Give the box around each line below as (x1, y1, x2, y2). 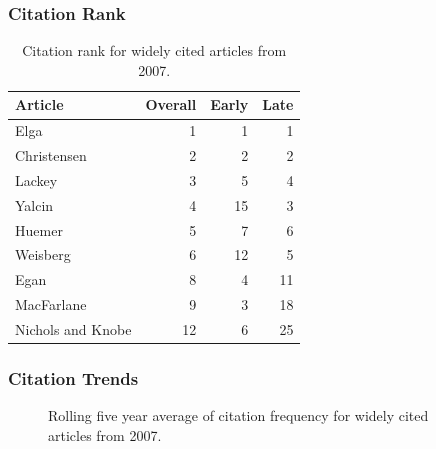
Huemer (15, 219, 63, 240)
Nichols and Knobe (15, 319, 132, 339)
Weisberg (15, 244, 71, 265)
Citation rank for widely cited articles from (22, 40, 287, 61)
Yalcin (15, 194, 54, 215)
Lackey (15, 169, 58, 190)
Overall (145, 94, 197, 115)
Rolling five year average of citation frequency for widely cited (48, 405, 429, 426)
